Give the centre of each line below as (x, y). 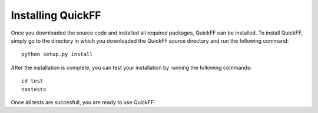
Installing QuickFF (56, 15)
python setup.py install (57, 54)
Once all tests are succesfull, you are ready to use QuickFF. (83, 102)
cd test (32, 81)
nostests (34, 89)
